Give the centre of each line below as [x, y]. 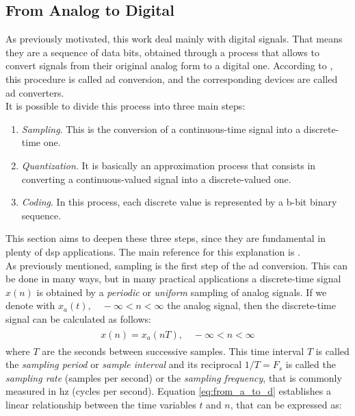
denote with [30, 305]
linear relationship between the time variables [101, 404]
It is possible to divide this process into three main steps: [126, 106]
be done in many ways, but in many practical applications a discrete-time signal [173, 279]
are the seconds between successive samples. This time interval [173, 351]
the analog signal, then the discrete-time [251, 305]
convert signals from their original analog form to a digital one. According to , [169, 65]
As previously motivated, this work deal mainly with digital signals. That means [174, 39]
